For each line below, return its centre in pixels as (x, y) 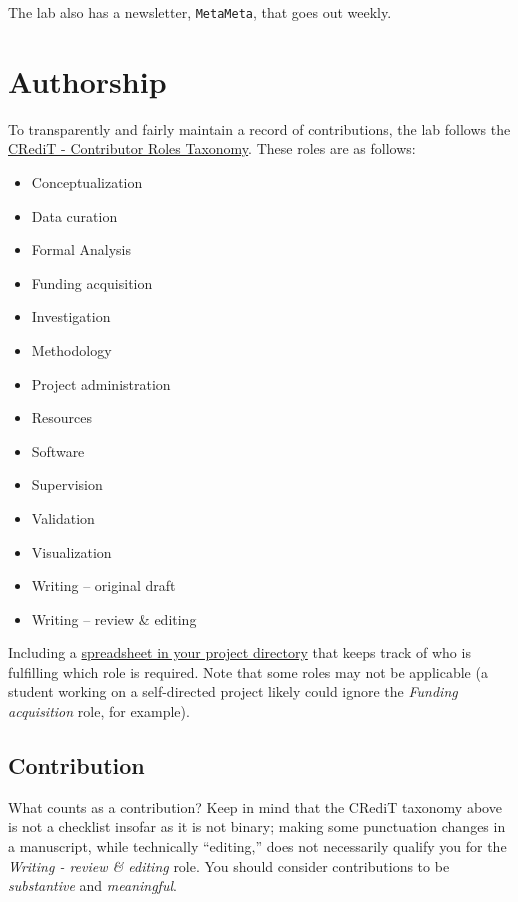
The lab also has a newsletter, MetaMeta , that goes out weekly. (200, 12)
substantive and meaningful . (92, 885)
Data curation (74, 215)
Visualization (71, 551)
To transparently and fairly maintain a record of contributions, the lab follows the (259, 128)
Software (58, 450)
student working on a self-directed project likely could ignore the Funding (233, 691)
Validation (63, 517)
